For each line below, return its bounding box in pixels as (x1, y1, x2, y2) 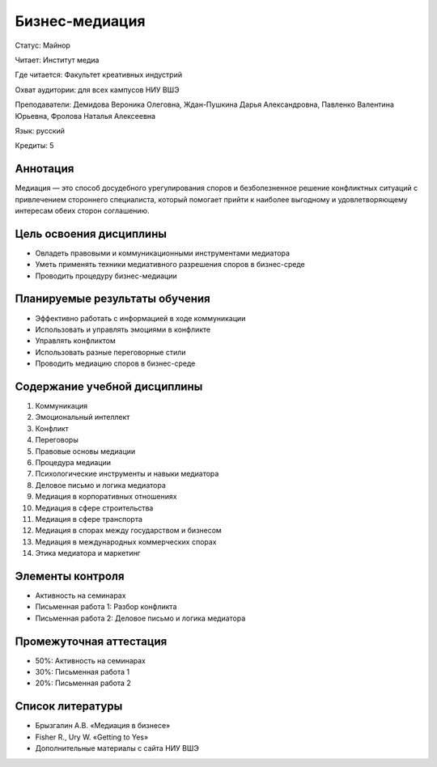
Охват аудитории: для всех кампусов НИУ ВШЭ (15, 85, 180, 95)
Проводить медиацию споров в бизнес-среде (35, 358, 196, 368)
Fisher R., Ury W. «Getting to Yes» (35, 732, 149, 742)
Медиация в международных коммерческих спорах (35, 536, 217, 546)
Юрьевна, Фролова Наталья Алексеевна (15, 111, 156, 121)
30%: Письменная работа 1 (35, 667, 129, 677)
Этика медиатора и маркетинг (35, 549, 141, 558)
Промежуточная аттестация (15, 634, 168, 648)
